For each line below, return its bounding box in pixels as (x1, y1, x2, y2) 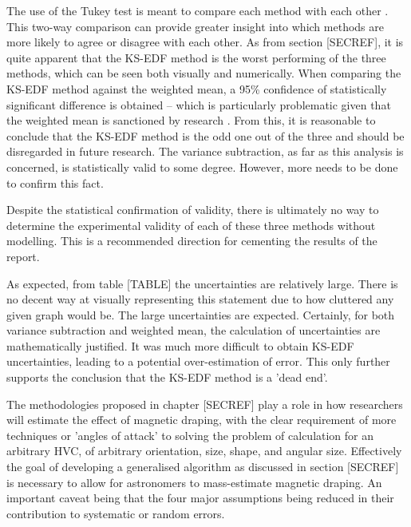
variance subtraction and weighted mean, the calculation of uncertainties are (6, 322, 381, 339)
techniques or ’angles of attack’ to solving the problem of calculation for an (6, 426, 374, 443)
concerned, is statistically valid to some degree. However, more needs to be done (6, 158, 398, 175)
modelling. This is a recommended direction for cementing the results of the (6, 232, 377, 249)
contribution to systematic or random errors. (6, 505, 225, 521)
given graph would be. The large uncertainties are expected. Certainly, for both (6, 306, 395, 323)
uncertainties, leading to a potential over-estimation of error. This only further (6, 353, 390, 370)
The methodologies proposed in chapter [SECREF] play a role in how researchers (6, 395, 403, 412)
